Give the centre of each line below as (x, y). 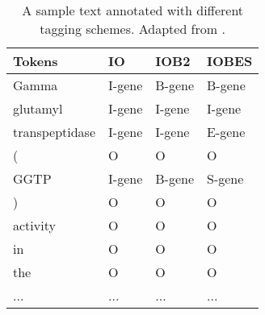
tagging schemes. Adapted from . (132, 29)
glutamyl (38, 108)
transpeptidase (55, 132)
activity (34, 225)
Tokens (36, 61)
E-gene (226, 132)
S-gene (225, 178)
